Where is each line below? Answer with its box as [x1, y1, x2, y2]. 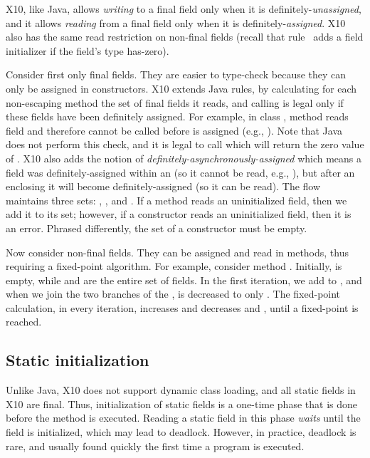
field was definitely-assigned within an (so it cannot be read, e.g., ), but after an [6, 165, 355, 179]
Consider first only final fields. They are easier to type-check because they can [6, 67, 347, 82]
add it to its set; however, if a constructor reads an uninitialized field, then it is [6, 207, 351, 222]
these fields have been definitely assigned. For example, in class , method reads [6, 109, 349, 124]
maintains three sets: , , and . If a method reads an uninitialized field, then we [6, 192, 347, 207]
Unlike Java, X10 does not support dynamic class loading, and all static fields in [6, 382, 356, 397]
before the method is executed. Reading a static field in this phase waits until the [6, 410, 361, 425]
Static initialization [6, 349, 149, 371]
